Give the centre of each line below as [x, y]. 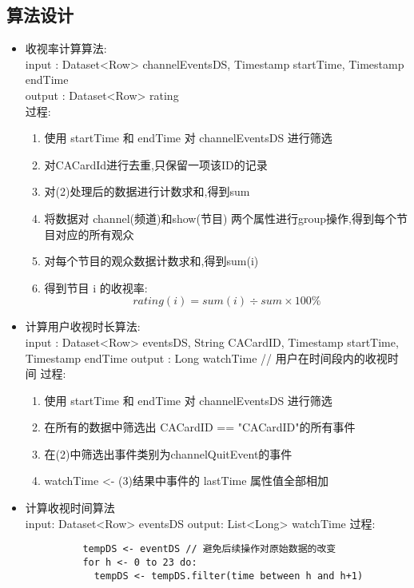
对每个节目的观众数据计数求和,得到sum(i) [151, 261]
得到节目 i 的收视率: [96, 287]
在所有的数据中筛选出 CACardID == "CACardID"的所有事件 [200, 427]
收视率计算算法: [66, 48]
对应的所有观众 [95, 234]
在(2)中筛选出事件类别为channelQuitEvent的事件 [168, 453]
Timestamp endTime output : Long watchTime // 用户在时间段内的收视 [206, 358]
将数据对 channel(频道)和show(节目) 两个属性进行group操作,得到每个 [220, 218]
